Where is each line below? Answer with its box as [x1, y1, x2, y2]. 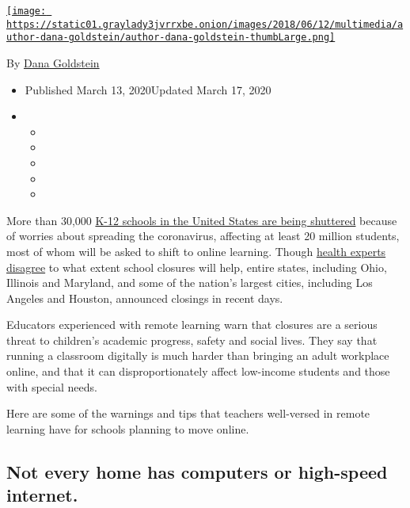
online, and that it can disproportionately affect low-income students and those [6, 363, 390, 380]
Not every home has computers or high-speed [6, 459, 388, 483]
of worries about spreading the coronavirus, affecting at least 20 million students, [6, 227, 400, 244]
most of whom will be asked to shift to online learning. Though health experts [6, 243, 386, 259]
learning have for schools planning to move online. [6, 420, 249, 437]
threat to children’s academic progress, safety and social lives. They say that [6, 331, 378, 348]
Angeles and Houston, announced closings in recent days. [6, 289, 283, 306]
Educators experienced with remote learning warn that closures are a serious [6, 316, 378, 333]
